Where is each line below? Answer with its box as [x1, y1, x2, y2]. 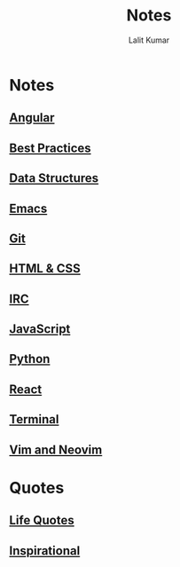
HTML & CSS [9, 261, 82, 276]
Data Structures [9, 170, 99, 186]
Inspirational [9, 543, 81, 558]
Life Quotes [9, 513, 74, 528]
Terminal [9, 412, 59, 427]
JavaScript [9, 321, 71, 337]
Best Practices [9, 140, 91, 155]
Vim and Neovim [9, 442, 103, 457]
